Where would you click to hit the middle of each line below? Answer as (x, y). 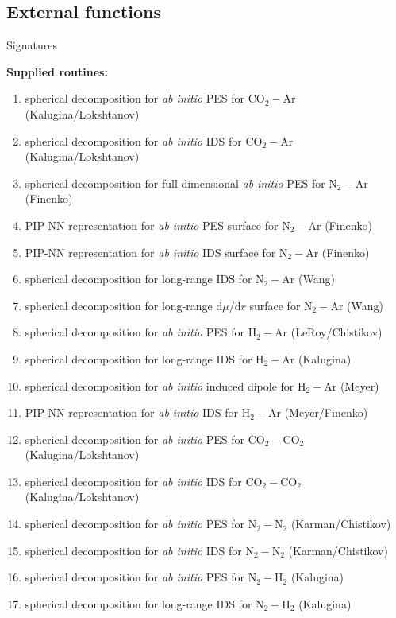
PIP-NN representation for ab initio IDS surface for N (156, 252)
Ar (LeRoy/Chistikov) (329, 332)
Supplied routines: (57, 71)
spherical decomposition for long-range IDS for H (144, 358)
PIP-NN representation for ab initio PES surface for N (158, 225)
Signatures (32, 45)
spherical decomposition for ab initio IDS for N (139, 550)
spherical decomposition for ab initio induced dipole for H (165, 385)
